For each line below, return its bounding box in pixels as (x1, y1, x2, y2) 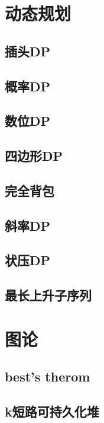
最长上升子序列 (5, 286, 92, 304)
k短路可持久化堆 (5, 402, 99, 421)
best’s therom (5, 367, 90, 386)
